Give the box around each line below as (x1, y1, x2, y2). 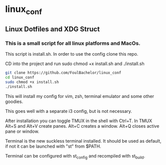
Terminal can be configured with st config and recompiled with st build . (5, 153, 146, 160)
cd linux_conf (5, 75, 35, 80)
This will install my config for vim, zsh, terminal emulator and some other (5, 93, 155, 99)
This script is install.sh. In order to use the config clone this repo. (5, 51, 139, 57)
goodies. (5, 98, 23, 104)
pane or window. (5, 128, 39, 134)
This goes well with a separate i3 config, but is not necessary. (5, 108, 132, 114)
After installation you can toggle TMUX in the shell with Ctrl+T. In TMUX (5, 118, 153, 124)
